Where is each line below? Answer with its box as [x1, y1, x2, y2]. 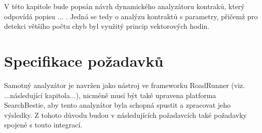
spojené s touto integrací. [4, 119, 83, 130]
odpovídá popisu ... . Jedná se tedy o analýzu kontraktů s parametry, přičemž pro [4, 11, 258, 21]
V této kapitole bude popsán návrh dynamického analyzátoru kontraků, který [4, 1, 245, 11]
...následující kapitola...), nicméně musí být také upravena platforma [4, 90, 216, 100]
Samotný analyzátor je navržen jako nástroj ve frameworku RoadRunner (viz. [4, 79, 245, 90]
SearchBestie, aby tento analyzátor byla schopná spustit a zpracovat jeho [4, 100, 231, 110]
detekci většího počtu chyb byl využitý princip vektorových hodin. [4, 21, 210, 31]
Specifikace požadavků [4, 50, 164, 71]
